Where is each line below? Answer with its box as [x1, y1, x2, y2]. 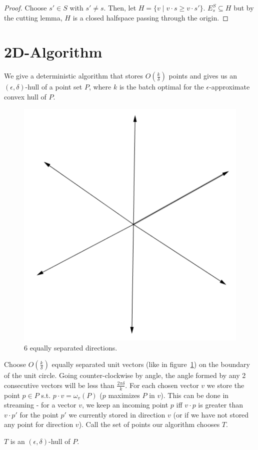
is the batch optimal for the [119, 81, 204, 92]
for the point [19, 409, 58, 419]
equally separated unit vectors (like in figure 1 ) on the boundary [51, 359, 250, 369]
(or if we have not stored [173, 409, 249, 419]
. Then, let [103, 2, 136, 12]
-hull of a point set [25, 81, 82, 92]
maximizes [108, 389, 140, 400]
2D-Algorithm [4, 41, 102, 62]
